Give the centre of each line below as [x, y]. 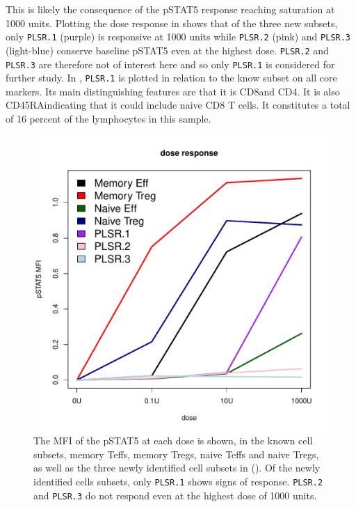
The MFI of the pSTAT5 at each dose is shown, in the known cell [173, 440]
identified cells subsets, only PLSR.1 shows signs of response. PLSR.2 [178, 481]
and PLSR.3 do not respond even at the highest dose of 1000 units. [175, 495]
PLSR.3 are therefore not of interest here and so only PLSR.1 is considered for [170, 64]
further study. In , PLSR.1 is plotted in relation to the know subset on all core [171, 78]
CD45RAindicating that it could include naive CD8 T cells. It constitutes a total [178, 105]
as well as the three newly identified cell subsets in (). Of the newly [177, 468]
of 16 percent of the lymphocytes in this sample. [108, 118]
